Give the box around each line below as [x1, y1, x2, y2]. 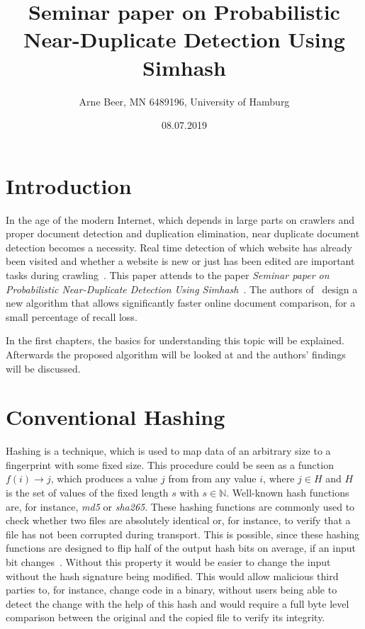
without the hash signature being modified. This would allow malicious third [6, 568, 339, 583]
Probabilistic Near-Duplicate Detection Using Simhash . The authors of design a [6, 281, 358, 296]
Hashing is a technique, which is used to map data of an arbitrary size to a [6, 443, 331, 458]
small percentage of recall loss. [6, 309, 137, 324]
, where [263, 471, 295, 486]
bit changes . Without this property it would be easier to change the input [6, 555, 331, 569]
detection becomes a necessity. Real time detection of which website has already [6, 239, 352, 254]
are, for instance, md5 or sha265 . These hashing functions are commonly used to [6, 499, 355, 514]
